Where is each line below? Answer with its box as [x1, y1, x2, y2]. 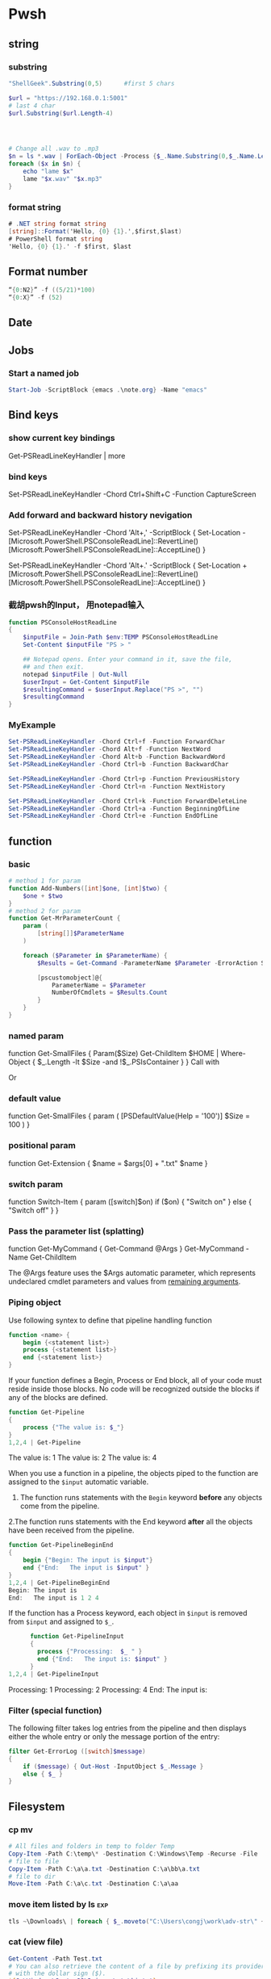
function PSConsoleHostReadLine [8, 618, 117, 627]
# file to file [8, 1857, 60, 1865]
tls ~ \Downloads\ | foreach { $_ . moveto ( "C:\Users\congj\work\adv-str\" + [8, 1917, 265, 1926]
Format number [8, 264, 88, 279]
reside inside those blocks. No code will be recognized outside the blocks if [8, 1384, 260, 1394]
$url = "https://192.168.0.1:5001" [8, 94, 128, 102]
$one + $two [23, 891, 63, 900]
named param [8, 1030, 65, 1042]
